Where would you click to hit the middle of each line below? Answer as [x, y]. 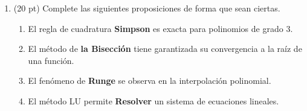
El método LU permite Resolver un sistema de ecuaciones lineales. [153, 100]
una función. [51, 60]
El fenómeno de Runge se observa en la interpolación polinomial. [150, 81]
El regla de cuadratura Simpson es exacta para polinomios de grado [156, 28]
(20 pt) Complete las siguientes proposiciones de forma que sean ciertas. [147, 8]
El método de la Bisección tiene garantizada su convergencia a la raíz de [165, 49]
